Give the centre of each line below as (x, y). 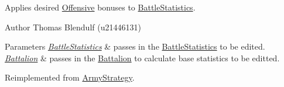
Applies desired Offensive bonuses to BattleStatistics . (100, 7)
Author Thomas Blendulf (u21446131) (73, 27)
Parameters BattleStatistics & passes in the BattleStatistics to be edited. (135, 46)
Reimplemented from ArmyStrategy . (70, 77)
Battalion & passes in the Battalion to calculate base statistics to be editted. (142, 58)
